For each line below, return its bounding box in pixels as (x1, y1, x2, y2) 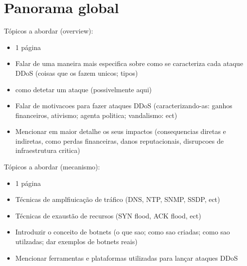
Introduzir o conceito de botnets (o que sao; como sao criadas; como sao (15, 227, 230, 237)
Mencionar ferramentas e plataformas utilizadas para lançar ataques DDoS (15, 252, 238, 263)
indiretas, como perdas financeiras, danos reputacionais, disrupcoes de (15, 135, 224, 146)
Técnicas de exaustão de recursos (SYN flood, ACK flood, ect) (15, 210, 201, 220)
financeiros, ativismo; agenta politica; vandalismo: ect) (15, 110, 177, 120)
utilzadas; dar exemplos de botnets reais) (15, 236, 138, 247)
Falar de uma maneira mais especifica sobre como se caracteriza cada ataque (15, 58, 243, 68)
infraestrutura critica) (15, 145, 80, 155)
